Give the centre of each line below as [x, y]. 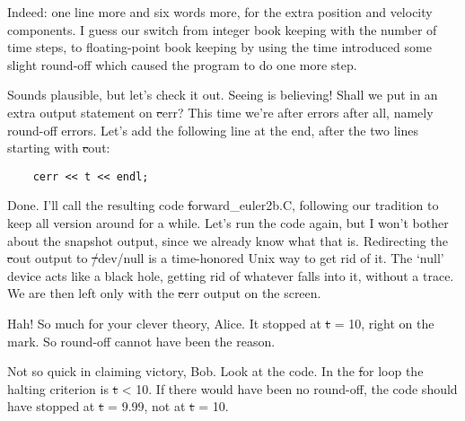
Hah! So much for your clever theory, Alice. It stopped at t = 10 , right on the [221, 323]
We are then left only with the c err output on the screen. [164, 293]
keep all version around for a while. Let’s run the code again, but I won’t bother [228, 223]
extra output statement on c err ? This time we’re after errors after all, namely [220, 112]
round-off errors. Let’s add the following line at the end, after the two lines [213, 130]
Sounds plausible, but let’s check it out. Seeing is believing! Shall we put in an [223, 95]
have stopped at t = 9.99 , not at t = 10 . [118, 406]
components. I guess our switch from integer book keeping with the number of [222, 29]
